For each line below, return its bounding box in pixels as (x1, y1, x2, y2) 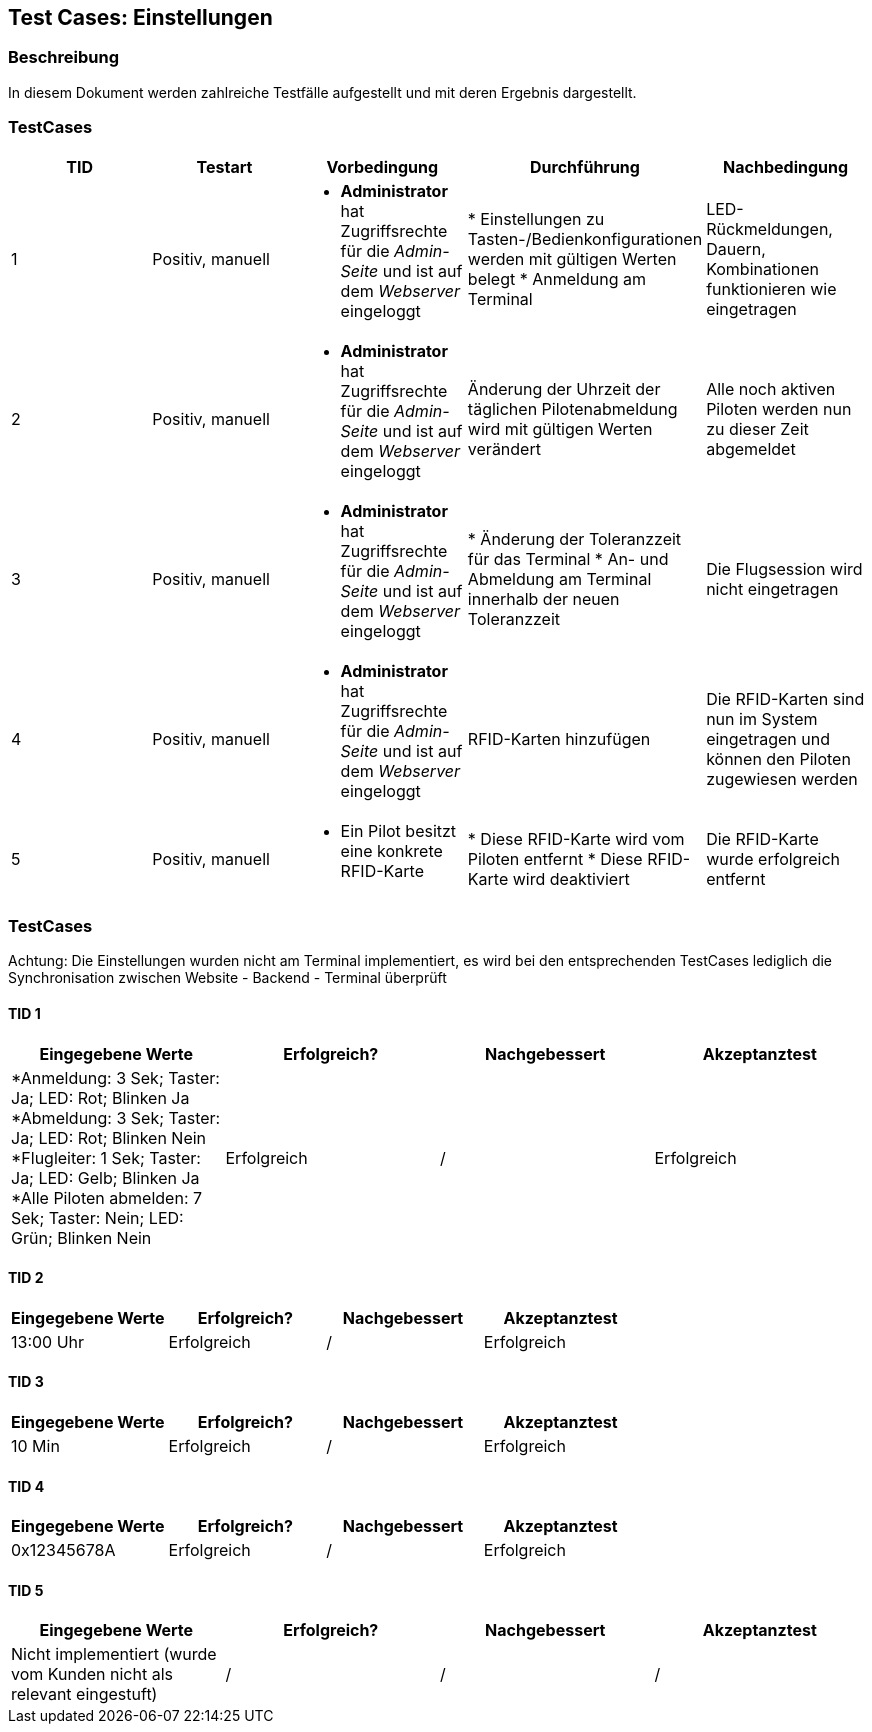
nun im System (706, 708, 818, 729)
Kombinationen (706, 258, 819, 279)
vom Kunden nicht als (11, 1664, 173, 1685)
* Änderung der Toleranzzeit (467, 528, 682, 549)
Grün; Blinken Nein (11, 1227, 152, 1248)
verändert (467, 438, 541, 459)
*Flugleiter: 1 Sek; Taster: (11, 1147, 201, 1168)
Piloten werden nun (706, 398, 852, 419)
